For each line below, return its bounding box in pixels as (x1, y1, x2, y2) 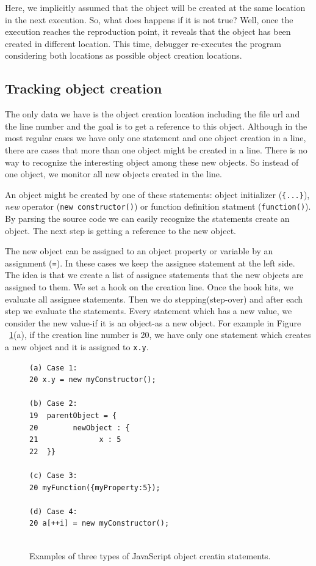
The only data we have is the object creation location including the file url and (5, 108, 300, 120)
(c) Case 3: (29, 471, 77, 480)
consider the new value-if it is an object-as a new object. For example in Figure (5, 316, 301, 329)
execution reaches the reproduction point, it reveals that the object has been (5, 25, 291, 38)
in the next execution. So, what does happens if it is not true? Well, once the (5, 13, 293, 26)
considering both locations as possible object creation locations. (5, 49, 242, 62)
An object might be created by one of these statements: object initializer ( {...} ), (5, 188, 310, 200)
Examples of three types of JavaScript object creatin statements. (29, 549, 271, 562)
